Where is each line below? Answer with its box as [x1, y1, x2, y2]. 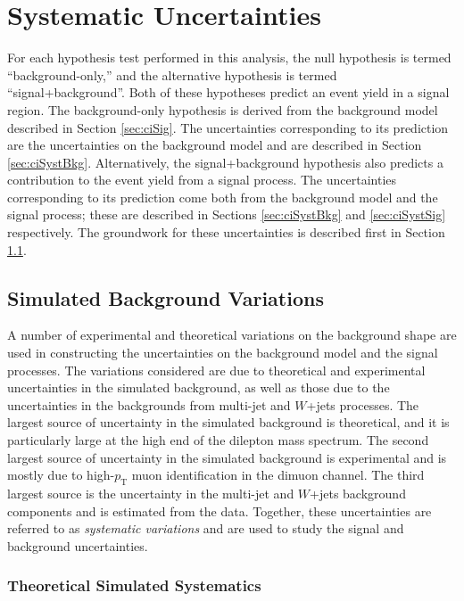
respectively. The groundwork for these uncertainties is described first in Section [7, 223, 445, 242]
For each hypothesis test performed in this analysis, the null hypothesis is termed [7, 48, 452, 67]
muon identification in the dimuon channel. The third [131, 465, 425, 484]
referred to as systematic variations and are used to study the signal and [7, 519, 404, 538]
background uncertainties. [7, 536, 148, 555]
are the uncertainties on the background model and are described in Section [7, 136, 422, 154]
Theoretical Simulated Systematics [7, 574, 261, 597]
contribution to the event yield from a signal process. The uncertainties [7, 170, 397, 189]
